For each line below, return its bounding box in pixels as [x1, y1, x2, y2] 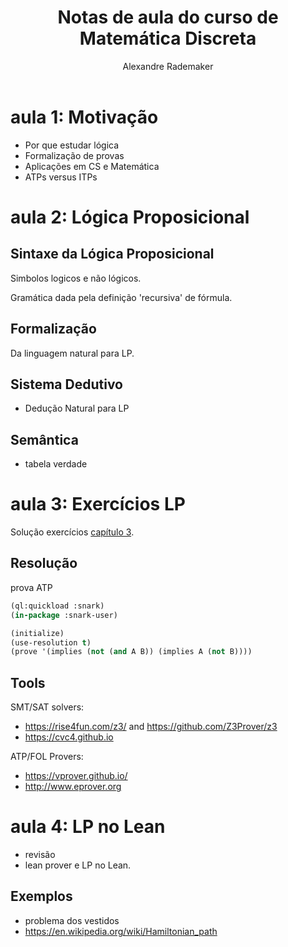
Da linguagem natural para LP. [10, 347, 135, 359]
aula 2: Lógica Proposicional [10, 206, 250, 228]
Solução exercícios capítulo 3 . [10, 526, 135, 538]
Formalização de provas [24, 149, 125, 161]
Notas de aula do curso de [57, 6, 279, 29]
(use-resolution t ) [10, 637, 92, 648]
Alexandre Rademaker [122, 60, 214, 72]
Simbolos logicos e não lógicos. [10, 272, 142, 284]
